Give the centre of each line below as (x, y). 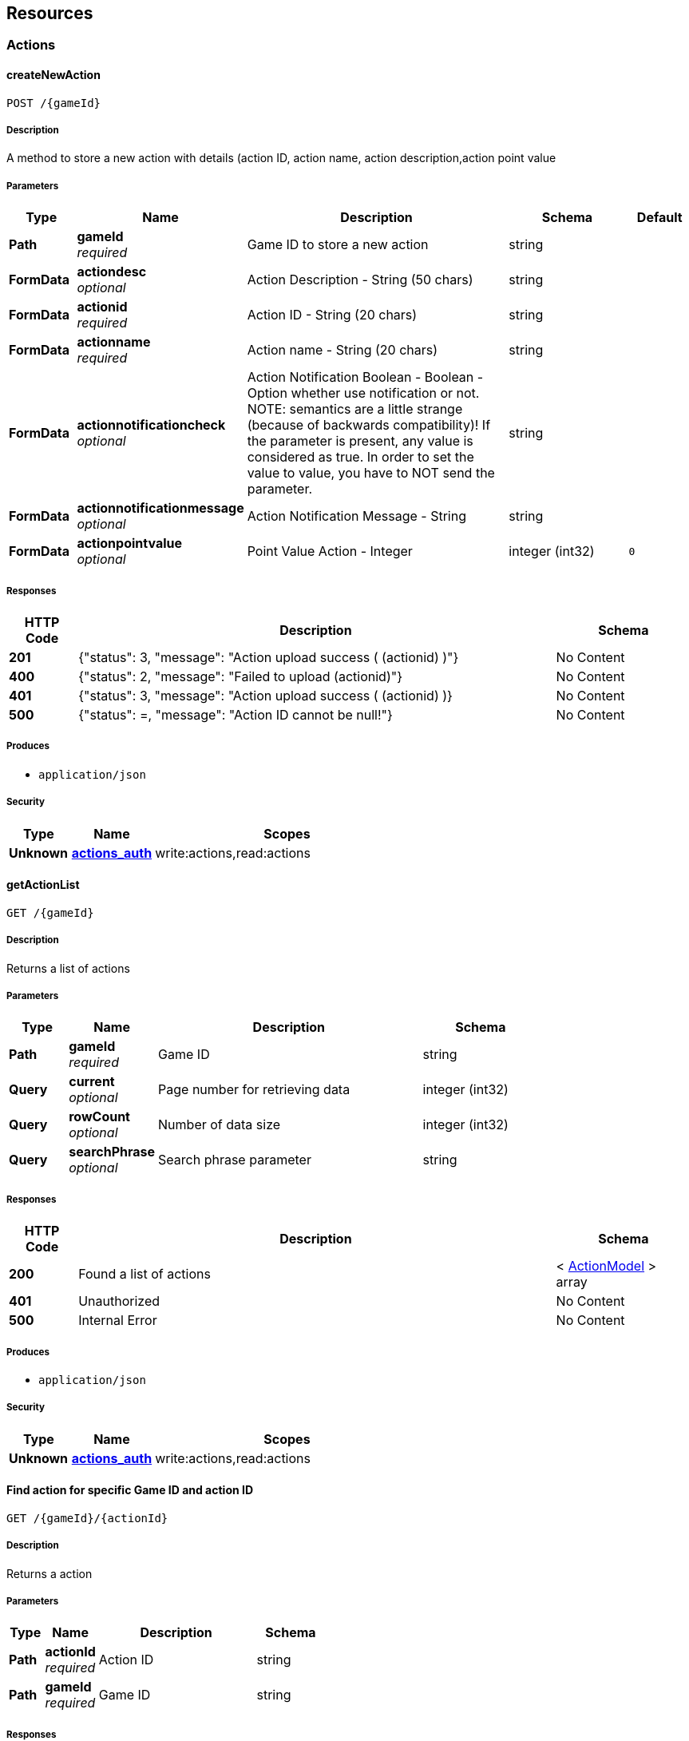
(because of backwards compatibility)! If (369, 425)
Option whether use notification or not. (363, 393)
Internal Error (118, 1321)
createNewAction (53, 75)
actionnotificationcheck (151, 425)
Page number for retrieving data (254, 1090)
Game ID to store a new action (338, 245)
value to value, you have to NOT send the (371, 473)
